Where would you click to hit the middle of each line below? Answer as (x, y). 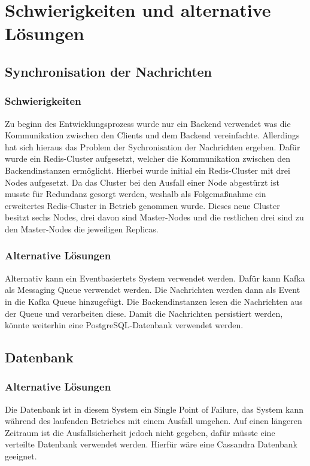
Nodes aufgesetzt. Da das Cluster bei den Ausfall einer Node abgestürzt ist (142, 182)
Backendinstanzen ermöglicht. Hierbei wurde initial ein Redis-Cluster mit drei (148, 170)
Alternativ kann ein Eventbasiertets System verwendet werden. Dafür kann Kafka (155, 278)
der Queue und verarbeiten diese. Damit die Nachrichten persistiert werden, (144, 313)
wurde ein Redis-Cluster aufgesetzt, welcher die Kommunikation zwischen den (148, 158)
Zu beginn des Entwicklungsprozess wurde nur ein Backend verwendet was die (148, 123)
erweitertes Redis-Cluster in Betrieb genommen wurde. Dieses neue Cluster (142, 205)
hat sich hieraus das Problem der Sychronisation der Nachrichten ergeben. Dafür (153, 146)
